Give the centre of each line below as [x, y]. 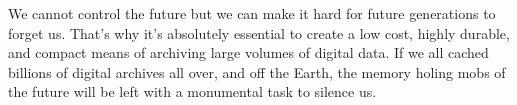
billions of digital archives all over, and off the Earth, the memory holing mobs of [257, 71]
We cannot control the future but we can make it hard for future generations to [252, 13]
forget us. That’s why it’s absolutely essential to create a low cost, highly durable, [259, 32]
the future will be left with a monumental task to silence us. [192, 91]
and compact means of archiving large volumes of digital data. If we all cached [248, 52]
